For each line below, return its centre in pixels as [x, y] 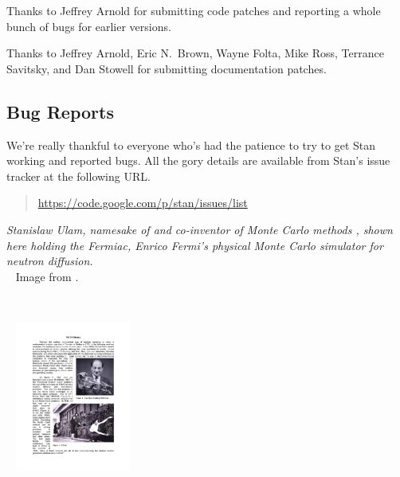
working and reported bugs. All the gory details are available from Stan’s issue [198, 160]
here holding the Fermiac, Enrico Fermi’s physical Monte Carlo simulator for [195, 245]
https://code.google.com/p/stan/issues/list [143, 203]
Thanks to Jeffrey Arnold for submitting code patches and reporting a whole [194, 10]
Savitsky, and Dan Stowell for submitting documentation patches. [167, 68]
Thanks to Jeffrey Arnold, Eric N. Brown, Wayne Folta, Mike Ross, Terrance [195, 53]
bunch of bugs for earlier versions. [89, 26]
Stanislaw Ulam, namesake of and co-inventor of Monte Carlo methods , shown [200, 229]
